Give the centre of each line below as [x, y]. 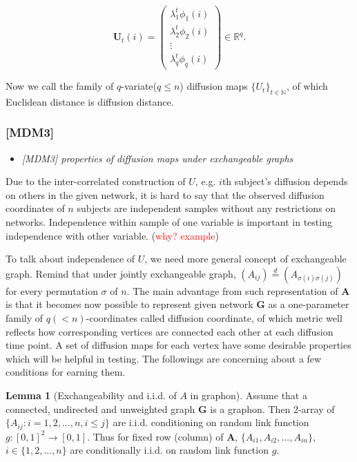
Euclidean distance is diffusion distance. [90, 101]
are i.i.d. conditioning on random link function [211, 422]
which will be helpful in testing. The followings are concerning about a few [164, 358]
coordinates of [35, 208]
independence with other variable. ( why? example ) [112, 235]
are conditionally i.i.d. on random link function [169, 450]
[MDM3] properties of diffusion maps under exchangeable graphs [157, 158]
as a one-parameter [309, 304]
